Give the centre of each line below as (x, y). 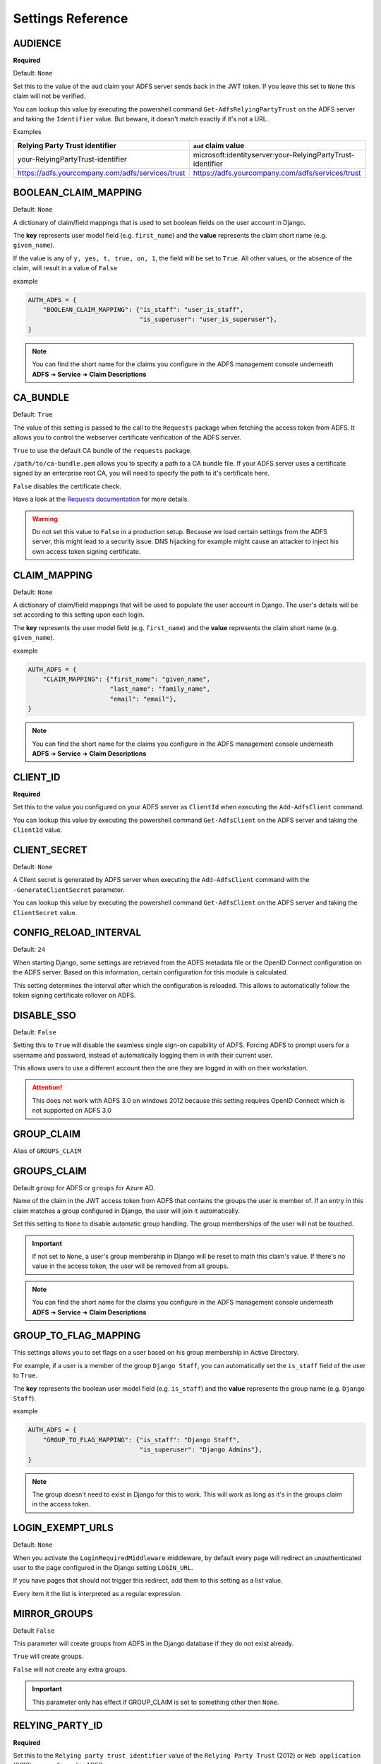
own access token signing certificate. (86, 551)
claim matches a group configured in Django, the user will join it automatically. (126, 1211)
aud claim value (219, 145)
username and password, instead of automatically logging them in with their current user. (143, 1055)
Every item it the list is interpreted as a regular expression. (98, 1593)
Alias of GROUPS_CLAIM (47, 1151)
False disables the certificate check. (67, 486)
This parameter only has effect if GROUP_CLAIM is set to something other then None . (156, 1702)
